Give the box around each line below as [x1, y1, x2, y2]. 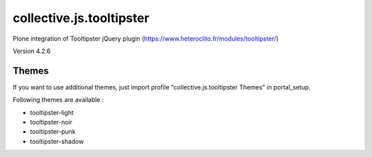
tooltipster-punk [30, 127, 76, 136]
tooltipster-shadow [30, 137, 84, 145]
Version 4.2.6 [12, 47, 51, 55]
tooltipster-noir [30, 118, 72, 127]
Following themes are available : [12, 96, 104, 104]
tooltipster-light [30, 108, 74, 116]
